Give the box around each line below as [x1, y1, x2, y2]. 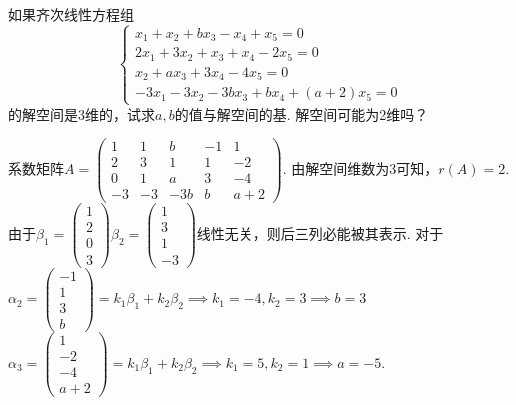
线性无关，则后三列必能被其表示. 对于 [196, 222, 444, 243]
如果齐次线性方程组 [8, 4, 134, 24]
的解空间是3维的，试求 [8, 103, 155, 124]
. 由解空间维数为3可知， [282, 158, 439, 179]
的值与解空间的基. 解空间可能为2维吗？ [174, 103, 429, 124]
